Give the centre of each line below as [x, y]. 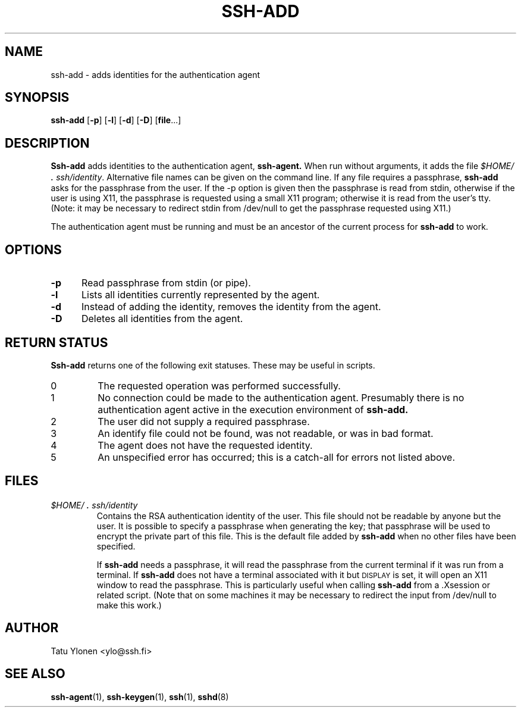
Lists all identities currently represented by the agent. [200, 295]
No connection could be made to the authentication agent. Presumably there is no [281, 397]
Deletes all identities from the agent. [162, 319]
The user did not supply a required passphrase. [204, 421]
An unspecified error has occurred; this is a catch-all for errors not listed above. [276, 457]
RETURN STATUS [57, 342]
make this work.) [129, 605]
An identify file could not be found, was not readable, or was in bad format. [266, 433]
